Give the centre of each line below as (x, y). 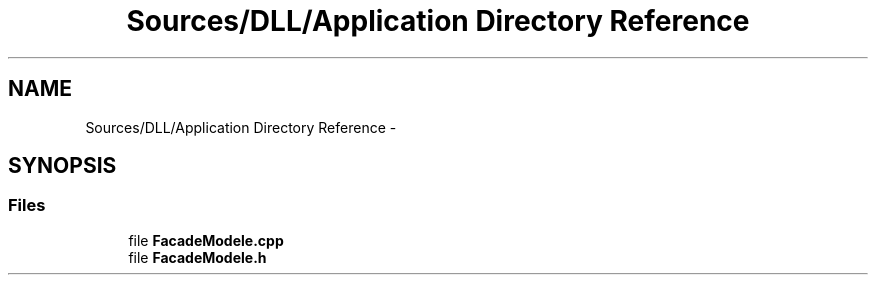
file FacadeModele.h (197, 257)
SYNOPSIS (62, 166)
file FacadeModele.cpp (206, 240)
